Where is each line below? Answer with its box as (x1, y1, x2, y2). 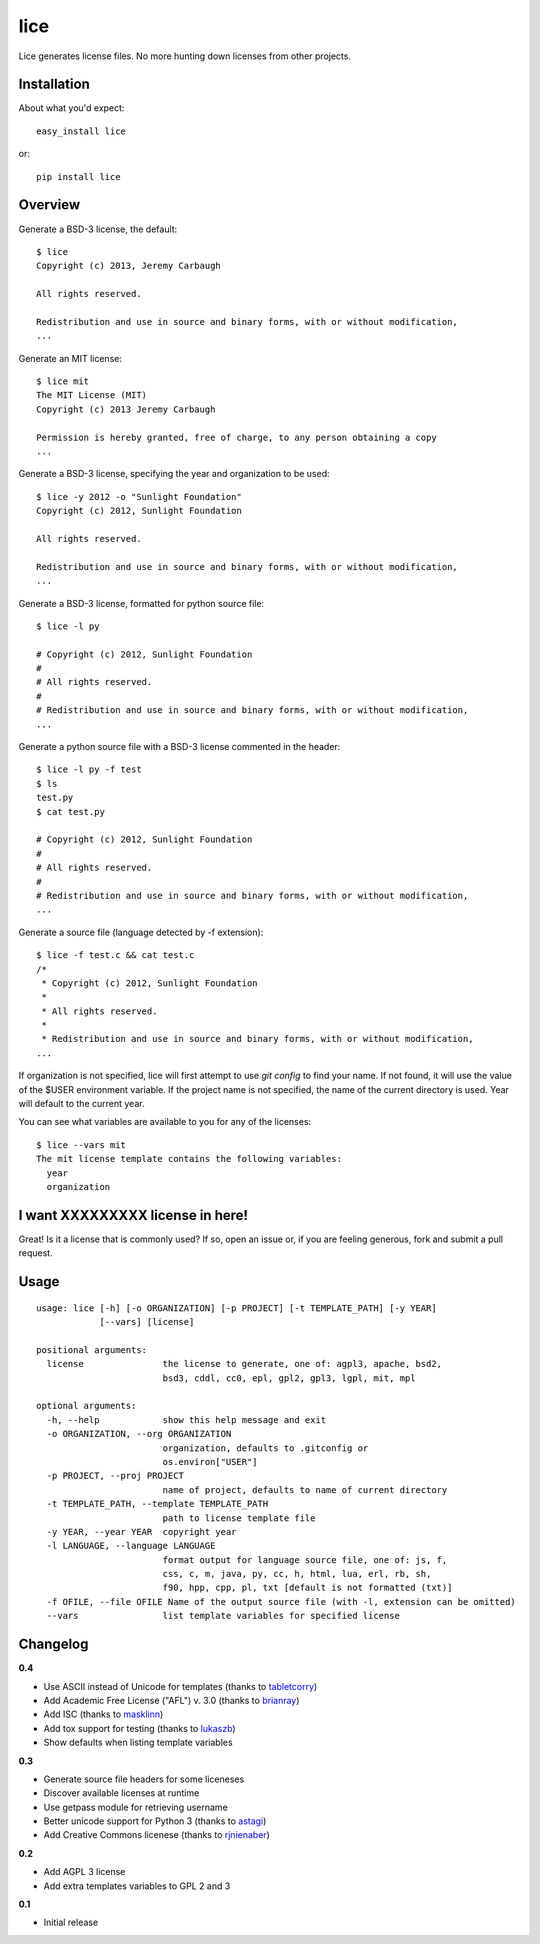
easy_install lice (36, 125, 127, 137)
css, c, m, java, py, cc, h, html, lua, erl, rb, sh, (162, 1568, 432, 1580)
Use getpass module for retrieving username (43, 1801, 229, 1813)
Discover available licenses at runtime (43, 1787, 200, 1799)
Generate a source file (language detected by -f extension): (18, 926, 264, 938)
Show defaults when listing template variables (43, 1736, 234, 1749)
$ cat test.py (36, 806, 105, 817)
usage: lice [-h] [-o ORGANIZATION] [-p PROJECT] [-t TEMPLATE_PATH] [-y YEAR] (36, 1302, 437, 1314)
